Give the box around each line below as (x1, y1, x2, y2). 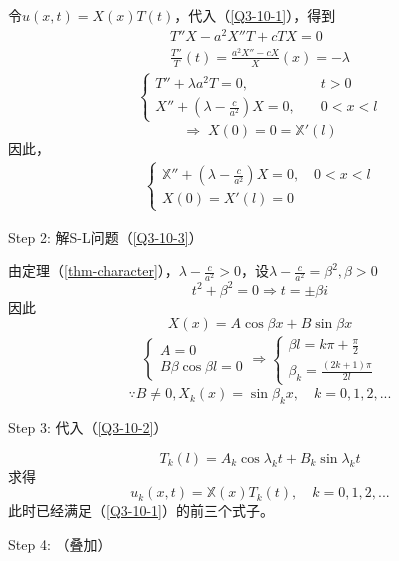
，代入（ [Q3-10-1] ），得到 (174, 5, 336, 25)
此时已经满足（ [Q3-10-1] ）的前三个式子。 (8, 500, 274, 521)
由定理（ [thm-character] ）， (8, 260, 179, 281)
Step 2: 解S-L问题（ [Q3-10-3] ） (8, 226, 203, 247)
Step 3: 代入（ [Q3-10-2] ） (8, 417, 168, 438)
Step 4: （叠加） (8, 533, 112, 554)
